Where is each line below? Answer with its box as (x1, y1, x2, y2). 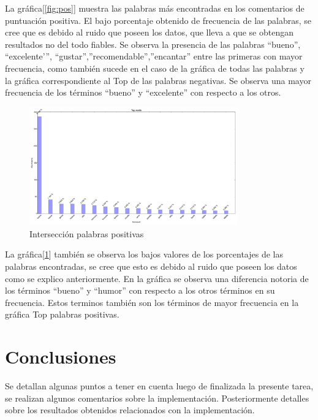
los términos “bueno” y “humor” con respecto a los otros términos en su (5, 284, 275, 297)
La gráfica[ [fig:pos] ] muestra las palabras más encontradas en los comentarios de (5, 2, 305, 14)
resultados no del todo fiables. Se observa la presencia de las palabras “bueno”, (5, 37, 301, 50)
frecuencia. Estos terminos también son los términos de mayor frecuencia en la (5, 296, 299, 308)
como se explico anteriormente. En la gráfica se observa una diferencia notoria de (5, 272, 309, 284)
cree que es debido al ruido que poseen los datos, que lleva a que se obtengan (5, 26, 293, 39)
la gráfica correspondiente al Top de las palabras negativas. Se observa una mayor (5, 74, 311, 86)
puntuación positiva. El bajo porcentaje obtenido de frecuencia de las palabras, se (5, 13, 311, 26)
